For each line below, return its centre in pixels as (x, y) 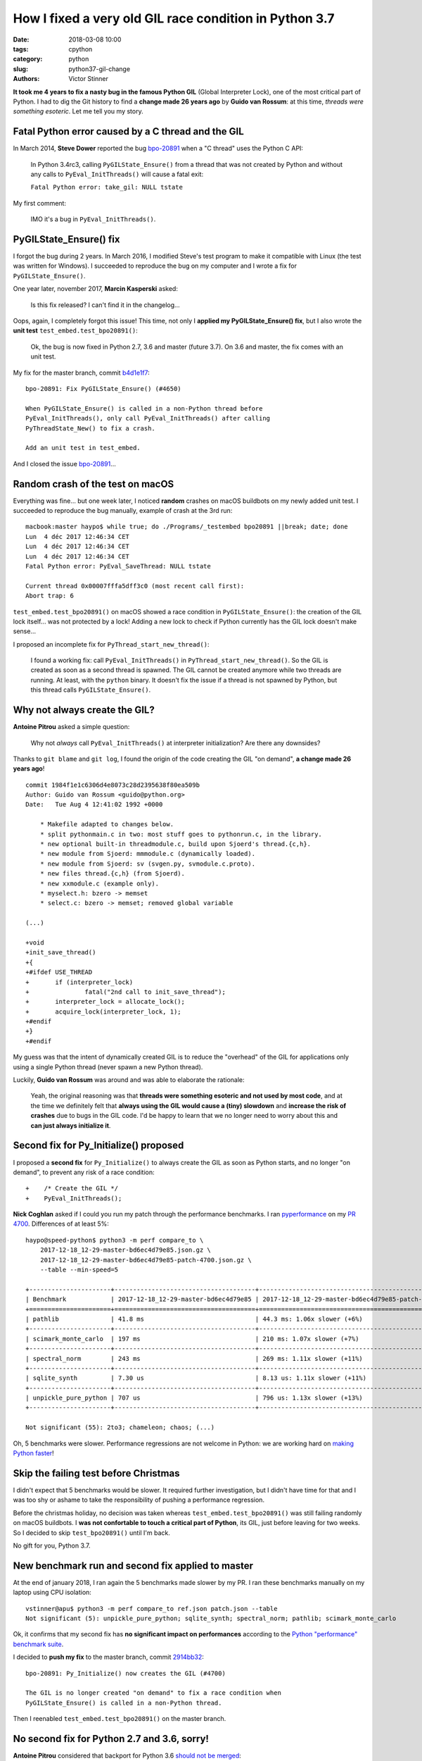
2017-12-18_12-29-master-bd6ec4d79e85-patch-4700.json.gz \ (146, 1260)
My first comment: (40, 203)
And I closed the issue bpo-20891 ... (64, 463)
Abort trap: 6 (50, 596)
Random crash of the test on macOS (94, 484)
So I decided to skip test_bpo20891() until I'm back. (91, 1533)
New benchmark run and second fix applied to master (133, 1566)
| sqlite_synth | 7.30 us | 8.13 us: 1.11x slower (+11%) (196, 1378)
